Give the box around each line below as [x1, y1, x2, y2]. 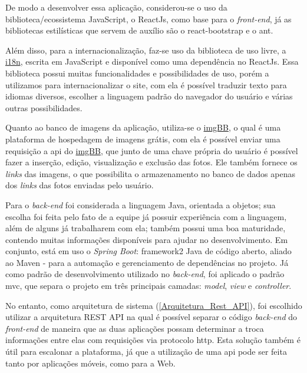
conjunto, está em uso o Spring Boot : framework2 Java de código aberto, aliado [5, 245, 292, 257]
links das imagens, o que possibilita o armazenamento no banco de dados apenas [5, 167, 295, 179]
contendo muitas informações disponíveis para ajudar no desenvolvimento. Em [5, 233, 288, 245]
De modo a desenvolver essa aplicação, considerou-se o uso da [5, 1, 227, 13]
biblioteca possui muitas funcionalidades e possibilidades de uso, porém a [5, 66, 269, 79]
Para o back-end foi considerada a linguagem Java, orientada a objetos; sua [5, 198, 276, 211]
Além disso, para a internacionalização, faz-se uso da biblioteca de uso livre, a [5, 44, 286, 56]
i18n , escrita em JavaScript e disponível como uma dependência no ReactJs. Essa [5, 55, 299, 68]
